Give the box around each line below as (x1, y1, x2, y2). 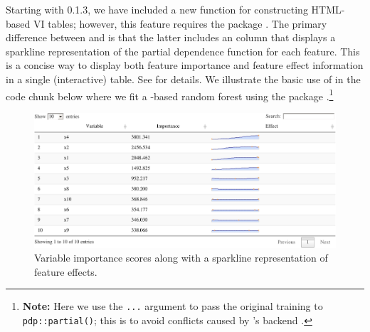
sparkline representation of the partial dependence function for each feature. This (6, 43, 360, 58)
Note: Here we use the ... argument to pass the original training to (22, 299, 323, 314)
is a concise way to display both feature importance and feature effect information (6, 58, 364, 73)
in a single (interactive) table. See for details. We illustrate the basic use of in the (6, 71, 361, 86)
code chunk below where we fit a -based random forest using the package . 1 (6, 86, 334, 103)
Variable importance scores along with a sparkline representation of (34, 250, 328, 265)
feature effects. (34, 264, 97, 279)
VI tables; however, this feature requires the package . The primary (33, 16, 327, 31)
